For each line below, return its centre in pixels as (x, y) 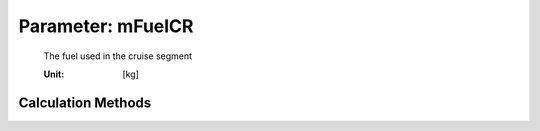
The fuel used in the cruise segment (118, 56)
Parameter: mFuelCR (106, 26)
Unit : (54, 74)
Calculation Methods (85, 102)
